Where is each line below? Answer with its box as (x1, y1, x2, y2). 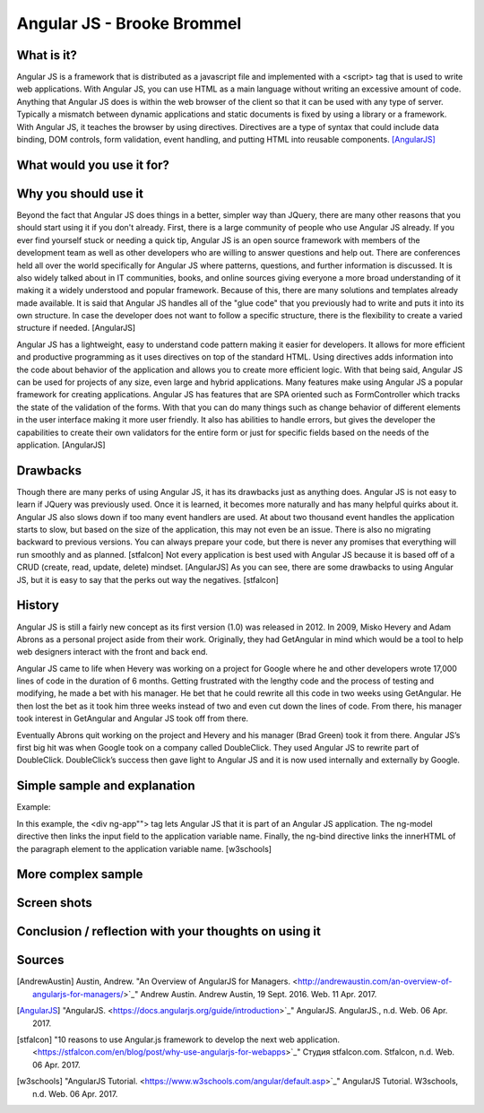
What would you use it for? (16, 157, 170, 172)
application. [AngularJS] (16, 439, 107, 450)
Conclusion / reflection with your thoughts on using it (16, 924, 322, 939)
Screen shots (16, 895, 93, 910)
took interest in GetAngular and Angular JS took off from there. (16, 713, 249, 724)
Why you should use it (16, 186, 143, 201)
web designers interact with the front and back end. (16, 647, 208, 657)
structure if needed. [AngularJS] (16, 323, 136, 334)
